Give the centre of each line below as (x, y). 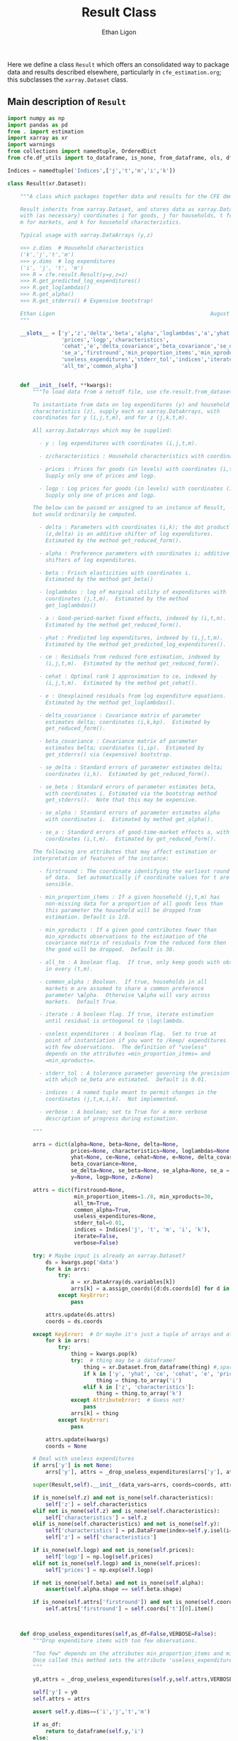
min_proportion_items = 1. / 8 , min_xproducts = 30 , (144, 1197)
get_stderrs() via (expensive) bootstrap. (109, 754)
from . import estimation (45, 131)
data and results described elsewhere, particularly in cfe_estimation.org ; (114, 72)
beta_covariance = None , (104, 1164)
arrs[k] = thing (95, 1414)
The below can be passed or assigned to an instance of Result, (130, 508)
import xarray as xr (38, 138)
